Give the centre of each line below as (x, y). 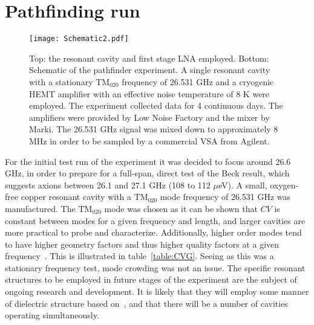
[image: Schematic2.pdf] (79, 39)
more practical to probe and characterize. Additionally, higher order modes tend (153, 232)
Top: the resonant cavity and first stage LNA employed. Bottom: (149, 58)
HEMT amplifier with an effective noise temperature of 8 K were (149, 93)
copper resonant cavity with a (76, 197)
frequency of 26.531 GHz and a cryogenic (198, 81)
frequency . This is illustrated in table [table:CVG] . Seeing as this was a (139, 256)
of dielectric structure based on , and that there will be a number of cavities (146, 303)
